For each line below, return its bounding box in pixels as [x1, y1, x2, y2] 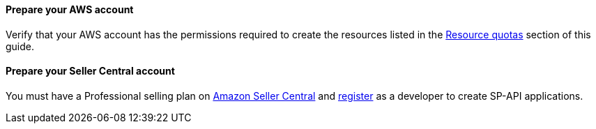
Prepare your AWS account [6, 3, 134, 15]
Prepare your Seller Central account [6, 65, 175, 77]
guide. [6, 40, 35, 52]
